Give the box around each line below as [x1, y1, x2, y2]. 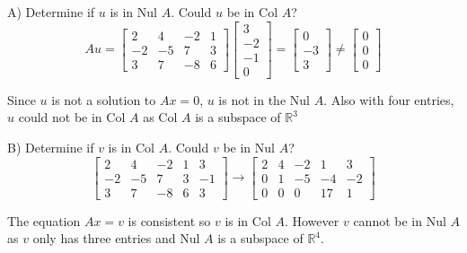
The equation [7, 211, 81, 230]
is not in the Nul [218, 90, 310, 109]
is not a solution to [51, 90, 156, 109]
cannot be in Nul [353, 211, 446, 230]
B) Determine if [7, 137, 94, 156]
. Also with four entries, [323, 90, 454, 109]
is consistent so [128, 211, 211, 230]
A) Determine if [7, 3, 95, 21]
